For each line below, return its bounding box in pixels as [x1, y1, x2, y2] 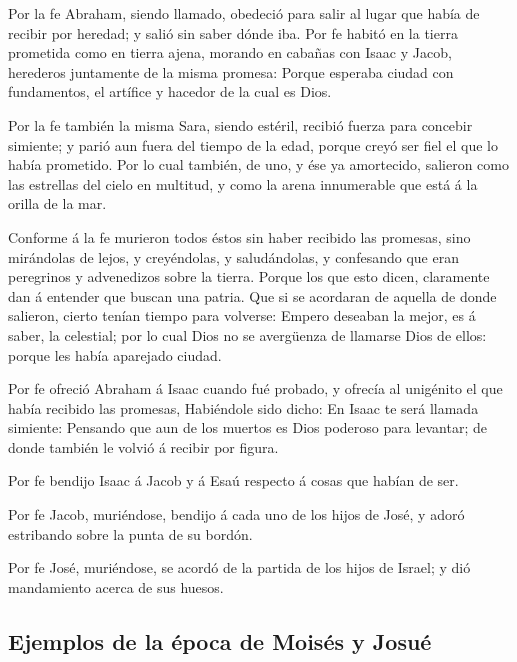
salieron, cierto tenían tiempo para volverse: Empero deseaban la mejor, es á [8, 305, 476, 326]
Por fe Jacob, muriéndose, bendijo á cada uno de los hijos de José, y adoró [8, 504, 465, 525]
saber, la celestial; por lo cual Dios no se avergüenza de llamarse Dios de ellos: [8, 324, 487, 345]
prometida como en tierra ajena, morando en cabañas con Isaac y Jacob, [8, 42, 452, 63]
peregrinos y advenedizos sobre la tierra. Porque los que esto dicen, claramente [8, 266, 490, 287]
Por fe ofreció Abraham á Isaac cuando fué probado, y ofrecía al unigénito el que [8, 378, 503, 399]
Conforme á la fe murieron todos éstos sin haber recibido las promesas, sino [8, 226, 471, 247]
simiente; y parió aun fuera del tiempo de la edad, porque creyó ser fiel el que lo [8, 134, 498, 155]
